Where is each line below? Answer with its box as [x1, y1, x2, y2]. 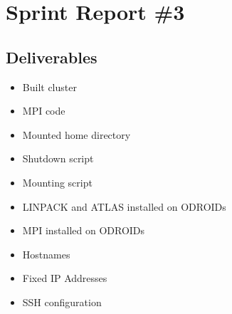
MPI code [22, 103, 65, 118]
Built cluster [22, 79, 77, 94]
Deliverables [6, 46, 97, 68]
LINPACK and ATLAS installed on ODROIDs [22, 199, 226, 214]
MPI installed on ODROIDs [22, 223, 145, 238]
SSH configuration [22, 294, 102, 309]
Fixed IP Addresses [22, 271, 107, 286]
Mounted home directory [22, 127, 131, 142]
